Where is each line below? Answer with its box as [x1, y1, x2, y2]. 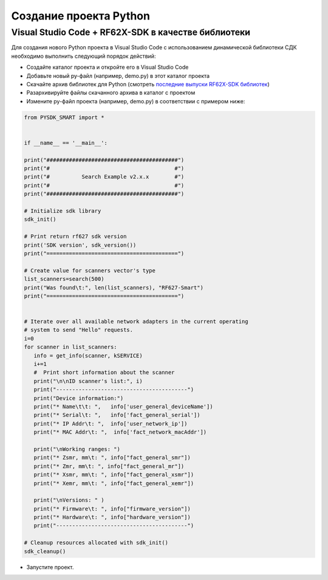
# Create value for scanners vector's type [24, 267, 156, 274]
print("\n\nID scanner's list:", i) [33, 378, 143, 384]
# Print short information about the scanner [33, 369, 175, 376]
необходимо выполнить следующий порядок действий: [11, 52, 156, 60]
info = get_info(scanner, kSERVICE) [33, 352, 143, 359]
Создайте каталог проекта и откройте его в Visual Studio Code [26, 64, 189, 71]
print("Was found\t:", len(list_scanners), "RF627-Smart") [24, 284, 203, 291]
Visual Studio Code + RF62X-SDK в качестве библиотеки [11, 27, 251, 38]
